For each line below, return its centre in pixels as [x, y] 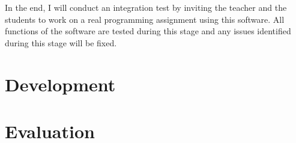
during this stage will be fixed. [61, 42]
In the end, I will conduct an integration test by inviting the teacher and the [146, 7]
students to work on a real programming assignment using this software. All [145, 19]
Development [60, 84]
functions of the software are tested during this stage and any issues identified [148, 31]
